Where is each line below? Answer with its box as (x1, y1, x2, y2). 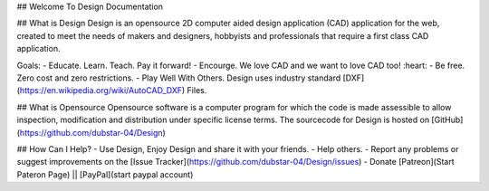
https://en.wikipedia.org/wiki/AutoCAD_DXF (19, 85, 183, 96)
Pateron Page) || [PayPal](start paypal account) (16, 168, 194, 180)
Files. (187, 85, 207, 96)
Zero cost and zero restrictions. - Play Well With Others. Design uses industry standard (16, 72, 341, 83)
